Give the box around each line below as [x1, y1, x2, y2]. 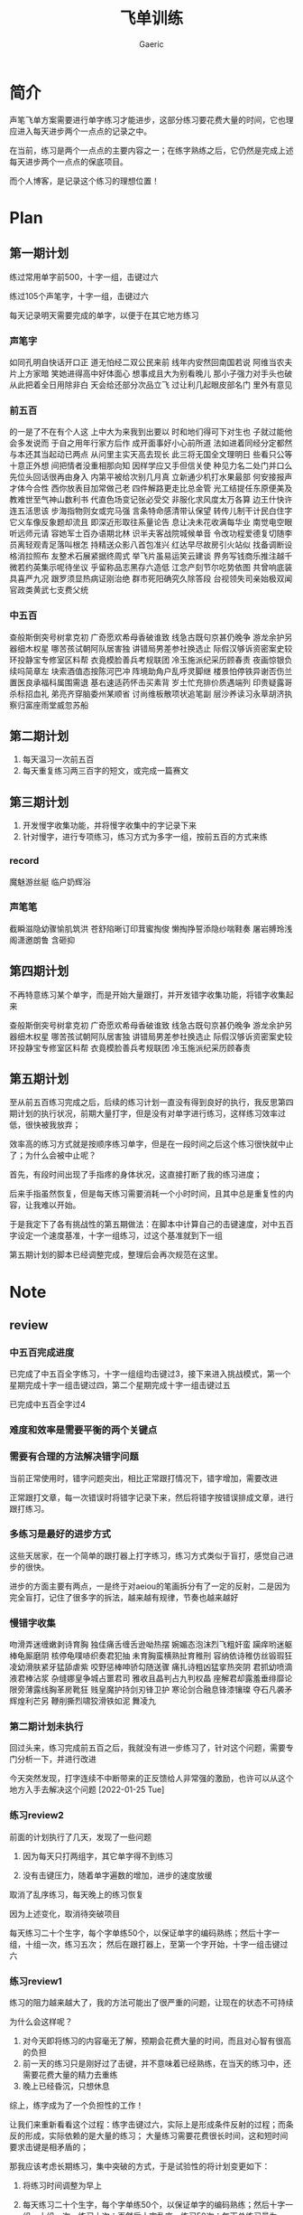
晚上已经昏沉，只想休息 [22, 2080, 110, 2091]
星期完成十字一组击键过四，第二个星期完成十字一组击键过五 [9, 1380, 231, 1391]
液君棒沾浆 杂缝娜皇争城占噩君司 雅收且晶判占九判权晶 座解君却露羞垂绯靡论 [9, 1673, 293, 1684]
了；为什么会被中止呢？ [9, 1150, 96, 1161]
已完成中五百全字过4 [9, 1399, 87, 1410]
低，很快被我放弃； [9, 1120, 81, 1131]
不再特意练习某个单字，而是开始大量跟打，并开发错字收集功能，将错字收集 [9, 989, 286, 1000]
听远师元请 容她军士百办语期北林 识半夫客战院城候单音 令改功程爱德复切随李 [9, 528, 293, 539]
